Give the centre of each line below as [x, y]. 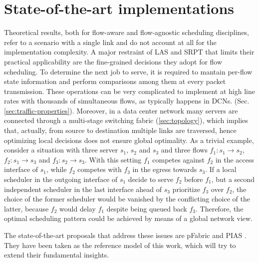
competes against [179, 159]
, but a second [233, 179]
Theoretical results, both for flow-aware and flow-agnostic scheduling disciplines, [127, 32]
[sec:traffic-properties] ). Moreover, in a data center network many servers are [121, 110]
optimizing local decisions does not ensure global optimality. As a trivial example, [129, 140]
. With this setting [113, 159]
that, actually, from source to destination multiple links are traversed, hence [120, 130]
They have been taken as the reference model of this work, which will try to [120, 245]
